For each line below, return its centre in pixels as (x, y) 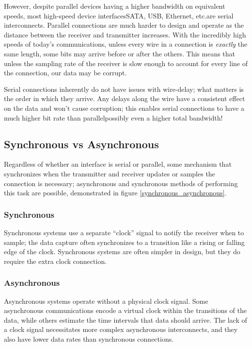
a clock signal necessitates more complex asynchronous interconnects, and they (121, 329)
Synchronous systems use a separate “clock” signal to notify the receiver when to (124, 232)
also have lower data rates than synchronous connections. (89, 338)
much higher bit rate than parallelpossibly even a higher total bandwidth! (113, 117)
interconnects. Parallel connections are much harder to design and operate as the (124, 25)
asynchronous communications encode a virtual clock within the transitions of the (126, 310)
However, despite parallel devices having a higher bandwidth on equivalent (115, 6)
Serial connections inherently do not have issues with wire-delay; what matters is (124, 89)
